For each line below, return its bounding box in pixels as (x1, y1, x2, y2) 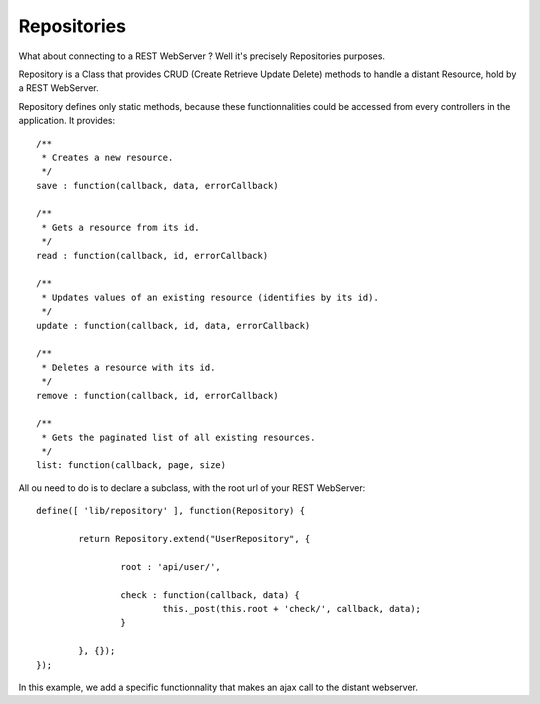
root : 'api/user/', (120, 561, 222, 572)
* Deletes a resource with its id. (41, 361, 216, 373)
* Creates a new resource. (41, 151, 174, 163)
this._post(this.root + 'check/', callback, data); (162, 603, 422, 614)
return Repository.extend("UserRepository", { (78, 533, 311, 545)
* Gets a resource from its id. (41, 221, 200, 233)
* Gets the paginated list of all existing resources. (41, 431, 316, 443)
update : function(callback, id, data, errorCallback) (36, 320, 311, 331)
